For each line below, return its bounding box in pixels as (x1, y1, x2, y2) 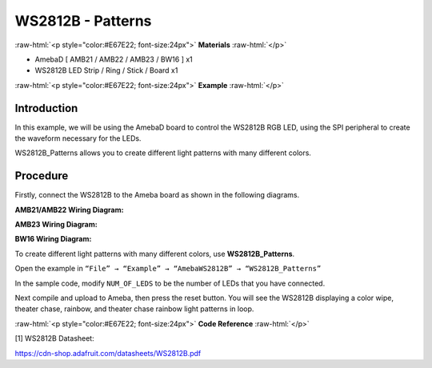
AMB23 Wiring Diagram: (14, 220, 98, 230)
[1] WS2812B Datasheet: (14, 334, 95, 343)
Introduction (14, 101, 78, 115)
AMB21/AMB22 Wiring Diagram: (14, 205, 124, 214)
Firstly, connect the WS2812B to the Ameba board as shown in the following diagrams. (14, 190, 300, 200)
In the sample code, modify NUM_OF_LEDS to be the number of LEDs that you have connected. (14, 278, 326, 288)
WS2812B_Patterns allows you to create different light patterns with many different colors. (14, 148, 312, 158)
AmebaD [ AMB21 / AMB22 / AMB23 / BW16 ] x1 (34, 54, 194, 64)
